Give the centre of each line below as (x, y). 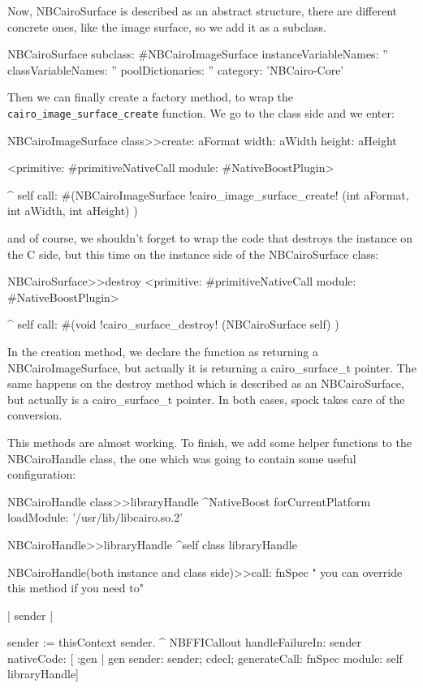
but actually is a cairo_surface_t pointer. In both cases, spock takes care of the (206, 399)
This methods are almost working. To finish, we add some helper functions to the (209, 442)
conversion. (35, 415)
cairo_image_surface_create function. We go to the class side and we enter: (201, 112)
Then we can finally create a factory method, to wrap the (151, 97)
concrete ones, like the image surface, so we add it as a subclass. (167, 26)
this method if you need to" (76, 588)
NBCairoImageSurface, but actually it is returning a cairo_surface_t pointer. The (212, 367)
